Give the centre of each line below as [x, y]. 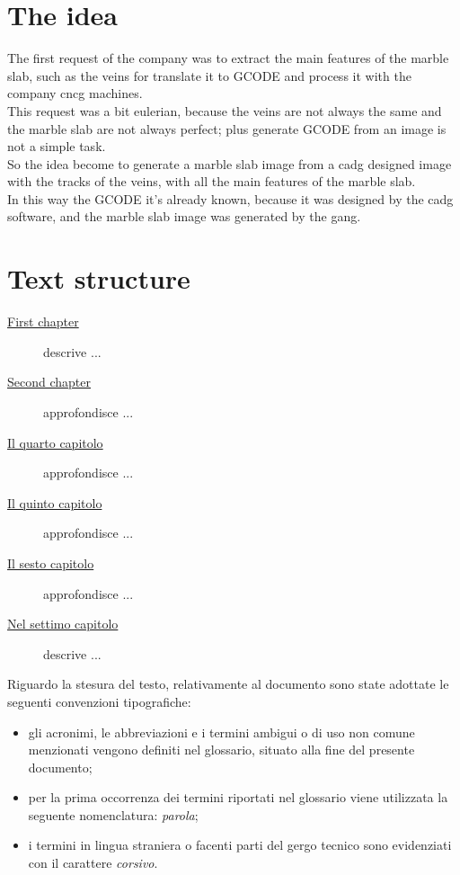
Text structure [99, 278]
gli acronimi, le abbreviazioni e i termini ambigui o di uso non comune [221, 732]
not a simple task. [57, 146]
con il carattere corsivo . [93, 863]
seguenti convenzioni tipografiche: [99, 701]
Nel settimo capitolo [63, 624]
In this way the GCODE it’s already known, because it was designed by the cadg [230, 198]
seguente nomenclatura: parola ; [113, 814]
